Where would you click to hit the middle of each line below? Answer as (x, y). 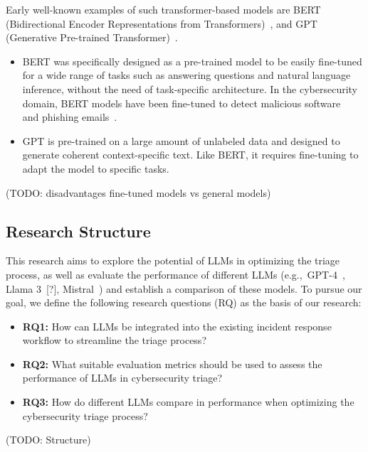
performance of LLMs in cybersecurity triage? (122, 378)
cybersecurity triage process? (85, 415)
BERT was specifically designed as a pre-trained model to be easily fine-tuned (192, 61)
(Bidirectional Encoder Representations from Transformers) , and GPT (162, 23)
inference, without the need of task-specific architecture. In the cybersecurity (190, 88)
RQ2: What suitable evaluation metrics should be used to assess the (172, 364)
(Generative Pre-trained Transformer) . (92, 37)
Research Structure (78, 231)
